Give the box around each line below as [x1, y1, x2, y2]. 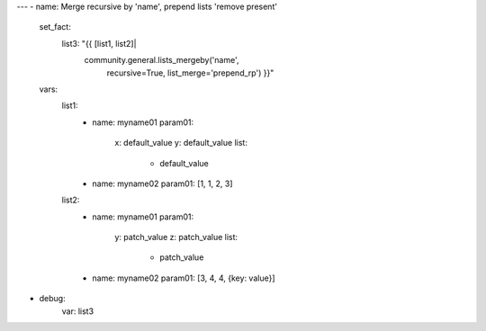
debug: [39, 293, 67, 304]
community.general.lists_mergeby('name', [84, 55, 239, 66]
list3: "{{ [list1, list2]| [61, 38, 137, 49]
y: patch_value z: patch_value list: [114, 232, 238, 243]
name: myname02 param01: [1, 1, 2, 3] [92, 178, 233, 189]
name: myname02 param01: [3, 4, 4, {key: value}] [92, 273, 275, 283]
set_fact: [39, 22, 71, 32]
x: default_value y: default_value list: [114, 138, 247, 148]
